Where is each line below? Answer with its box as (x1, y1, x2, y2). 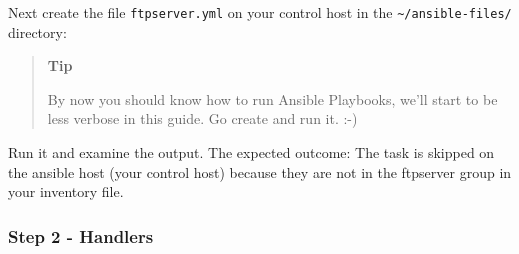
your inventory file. (8, 181, 124, 202)
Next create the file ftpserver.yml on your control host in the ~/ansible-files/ (8, 2, 512, 22)
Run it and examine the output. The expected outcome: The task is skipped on (8, 142, 495, 163)
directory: (8, 21, 67, 42)
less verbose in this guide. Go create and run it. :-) (47, 108, 358, 129)
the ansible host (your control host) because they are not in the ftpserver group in (8, 161, 512, 182)
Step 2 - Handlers (8, 223, 154, 248)
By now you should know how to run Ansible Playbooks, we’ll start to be (47, 88, 498, 109)
